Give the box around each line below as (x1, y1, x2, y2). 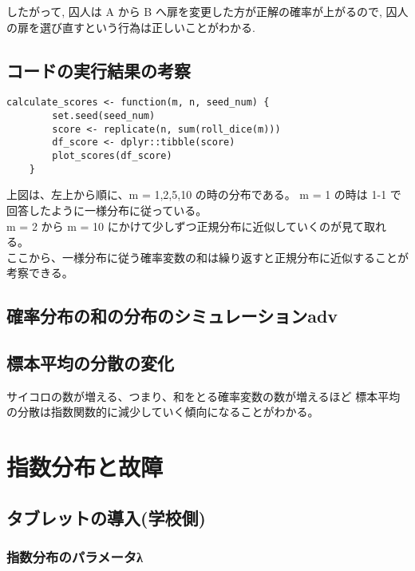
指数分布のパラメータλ (6, 547, 144, 567)
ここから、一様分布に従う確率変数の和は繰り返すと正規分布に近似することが (6, 248, 409, 265)
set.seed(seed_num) (52, 110, 156, 122)
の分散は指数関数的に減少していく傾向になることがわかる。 (6, 403, 319, 420)
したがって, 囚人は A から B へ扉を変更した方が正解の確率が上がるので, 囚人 (6, 3, 409, 19)
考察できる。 (6, 264, 73, 281)
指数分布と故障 (6, 450, 164, 483)
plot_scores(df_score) (52, 150, 172, 162)
